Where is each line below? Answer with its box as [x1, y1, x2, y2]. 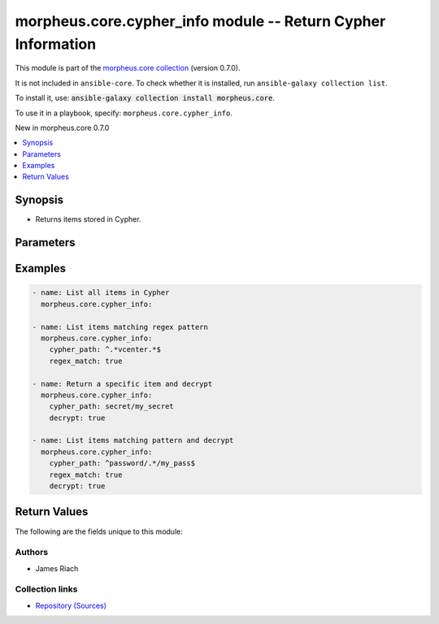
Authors [15, 547, 49, 558]
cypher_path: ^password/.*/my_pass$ [49, 459, 195, 468]
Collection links [15, 583, 78, 595]
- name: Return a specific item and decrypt [32, 379, 213, 388]
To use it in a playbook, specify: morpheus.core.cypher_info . [15, 108, 233, 118]
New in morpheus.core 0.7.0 [15, 123, 110, 132]
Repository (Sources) [35, 600, 107, 610]
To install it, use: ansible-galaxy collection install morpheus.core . [15, 93, 276, 103]
